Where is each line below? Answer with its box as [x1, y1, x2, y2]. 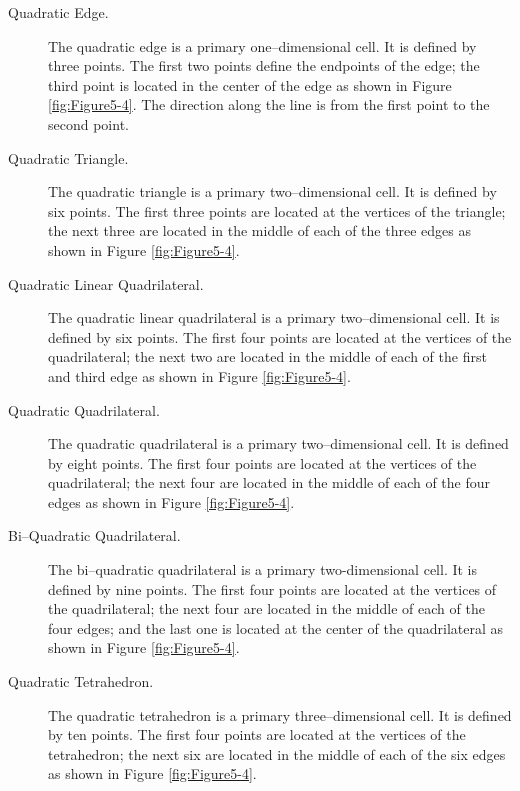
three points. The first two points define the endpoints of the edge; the [48, 55, 480, 76]
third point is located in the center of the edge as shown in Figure [48, 74, 452, 95]
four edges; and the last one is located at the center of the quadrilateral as [48, 617, 504, 638]
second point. [48, 113, 129, 134]
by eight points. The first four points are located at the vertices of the [48, 452, 477, 473]
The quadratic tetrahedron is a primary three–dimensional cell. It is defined [48, 704, 512, 725]
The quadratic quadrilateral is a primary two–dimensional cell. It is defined [48, 433, 509, 454]
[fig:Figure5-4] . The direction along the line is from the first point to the [48, 94, 490, 115]
